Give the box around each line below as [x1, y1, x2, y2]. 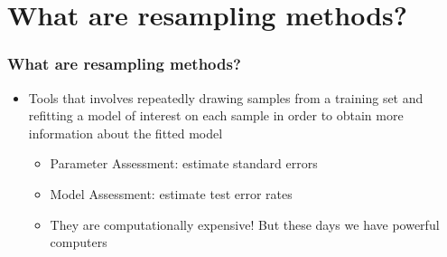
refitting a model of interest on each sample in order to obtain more [28, 106, 404, 125]
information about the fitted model [28, 123, 223, 142]
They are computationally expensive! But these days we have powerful [50, 214, 440, 233]
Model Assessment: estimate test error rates [50, 184, 293, 203]
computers [50, 233, 107, 252]
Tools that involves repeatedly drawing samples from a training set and [28, 88, 424, 107]
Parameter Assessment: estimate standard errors [50, 154, 318, 173]
